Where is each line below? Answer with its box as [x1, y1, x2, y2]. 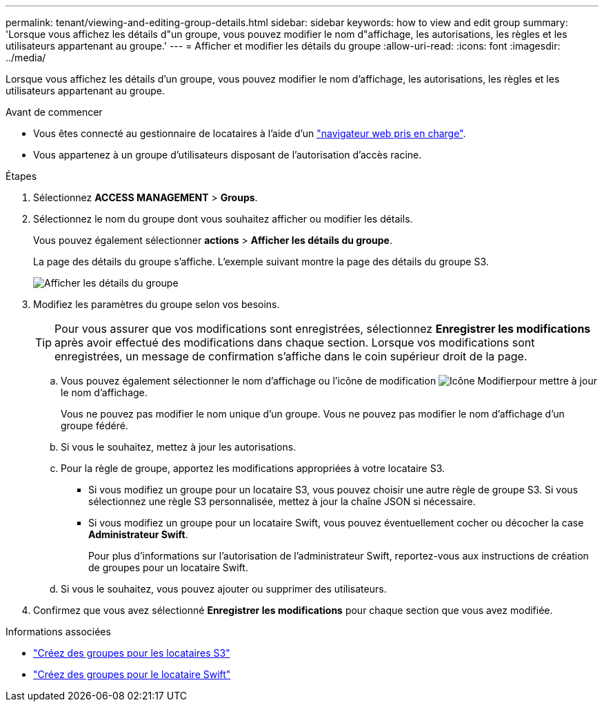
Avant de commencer [6, 106, 103, 118]
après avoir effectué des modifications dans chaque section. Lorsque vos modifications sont [54, 336, 535, 349]
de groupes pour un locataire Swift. [88, 562, 248, 573]
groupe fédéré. [61, 420, 128, 431]
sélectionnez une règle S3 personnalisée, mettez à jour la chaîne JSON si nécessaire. [88, 495, 476, 507]
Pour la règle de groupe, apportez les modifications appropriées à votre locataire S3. [61, 462, 445, 474]
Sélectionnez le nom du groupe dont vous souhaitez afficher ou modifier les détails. [33, 213, 413, 225]
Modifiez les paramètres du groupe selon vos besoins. [33, 298, 280, 310]
